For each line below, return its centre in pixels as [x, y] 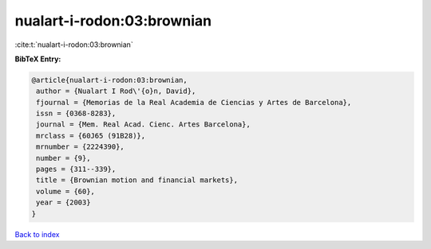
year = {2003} [63, 202]
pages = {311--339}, [76, 169]
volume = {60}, [66, 191]
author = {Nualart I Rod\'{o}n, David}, [116, 91]
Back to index [37, 234]
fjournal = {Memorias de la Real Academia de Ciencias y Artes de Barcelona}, [194, 102]
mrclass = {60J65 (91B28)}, [91, 136]
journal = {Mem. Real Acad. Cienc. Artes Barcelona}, [143, 124]
